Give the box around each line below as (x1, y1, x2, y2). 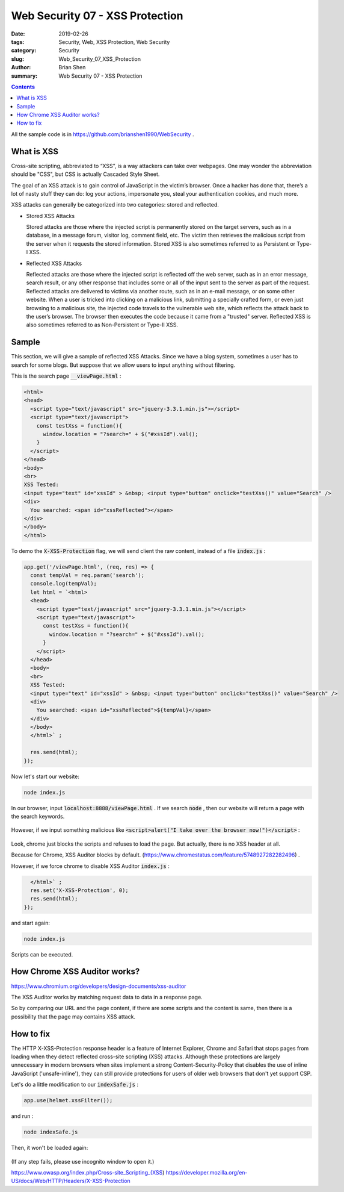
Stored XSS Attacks (26, 212, 75, 219)
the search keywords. (11, 813, 65, 820)
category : (11, 47, 37, 54)
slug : (11, 55, 24, 63)
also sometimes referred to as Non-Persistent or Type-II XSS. (26, 321, 179, 328)
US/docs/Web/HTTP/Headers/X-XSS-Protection (11, 1178, 131, 1185)
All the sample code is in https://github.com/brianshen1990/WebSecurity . (11, 130, 194, 138)
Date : (11, 30, 25, 37)
